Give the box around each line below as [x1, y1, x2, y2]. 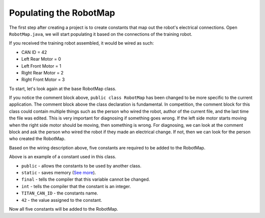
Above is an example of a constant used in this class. [9, 154, 116, 160]
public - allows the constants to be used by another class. [21, 163, 142, 169]
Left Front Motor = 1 [21, 63, 61, 69]
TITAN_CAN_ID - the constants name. [21, 190, 98, 196]
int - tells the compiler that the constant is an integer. [21, 183, 131, 189]
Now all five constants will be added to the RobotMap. [9, 206, 119, 212]
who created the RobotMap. [9, 136, 66, 142]
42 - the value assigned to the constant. [21, 197, 103, 203]
